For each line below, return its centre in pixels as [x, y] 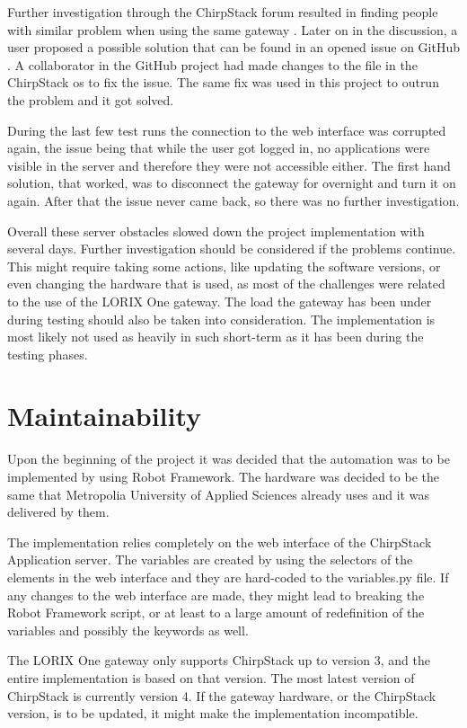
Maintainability [105, 416]
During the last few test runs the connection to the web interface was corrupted [227, 130]
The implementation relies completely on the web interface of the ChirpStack [220, 542]
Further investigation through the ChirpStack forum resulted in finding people [223, 12]
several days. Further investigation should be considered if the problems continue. [232, 249]
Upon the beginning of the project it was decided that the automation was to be [229, 459]
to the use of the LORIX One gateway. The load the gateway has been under [220, 301]
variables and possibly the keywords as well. [128, 630]
